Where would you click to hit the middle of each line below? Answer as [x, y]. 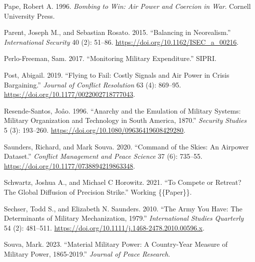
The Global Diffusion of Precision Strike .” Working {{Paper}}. [98, 191]
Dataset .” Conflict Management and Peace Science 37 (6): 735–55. [103, 156]
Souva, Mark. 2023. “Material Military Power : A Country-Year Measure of [116, 244]
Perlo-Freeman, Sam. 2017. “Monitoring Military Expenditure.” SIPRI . [110, 58]
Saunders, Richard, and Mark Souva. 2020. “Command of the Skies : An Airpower [127, 146]
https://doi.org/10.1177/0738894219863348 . [70, 165]
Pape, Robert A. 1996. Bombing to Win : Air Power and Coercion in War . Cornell [127, 6]
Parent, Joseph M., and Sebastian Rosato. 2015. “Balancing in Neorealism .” [117, 32]
